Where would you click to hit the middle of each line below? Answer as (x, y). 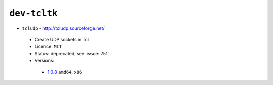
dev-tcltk (33, 13)
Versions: (44, 61)
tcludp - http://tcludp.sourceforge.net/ (63, 28)
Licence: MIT (48, 47)
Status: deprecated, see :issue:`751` (72, 53)
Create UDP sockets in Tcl (62, 39)
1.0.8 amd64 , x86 (65, 72)
